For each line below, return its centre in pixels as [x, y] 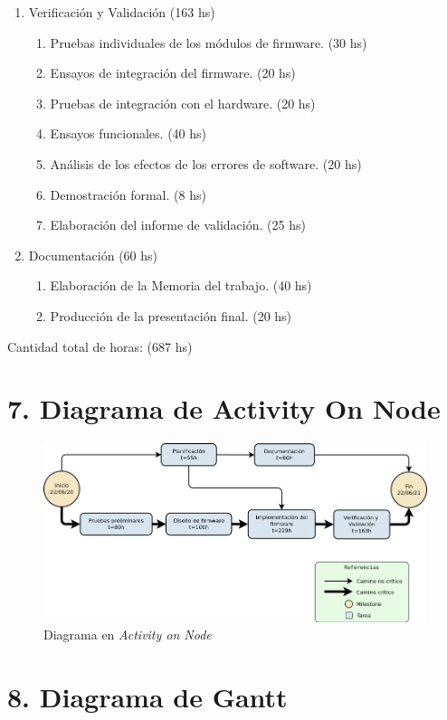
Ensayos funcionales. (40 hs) [128, 133]
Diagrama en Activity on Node [128, 635]
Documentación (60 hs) [93, 255]
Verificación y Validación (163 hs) [122, 12]
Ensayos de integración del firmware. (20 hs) [173, 73]
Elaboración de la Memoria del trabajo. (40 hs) [181, 285]
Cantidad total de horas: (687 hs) [100, 346]
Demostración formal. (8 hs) [128, 194]
